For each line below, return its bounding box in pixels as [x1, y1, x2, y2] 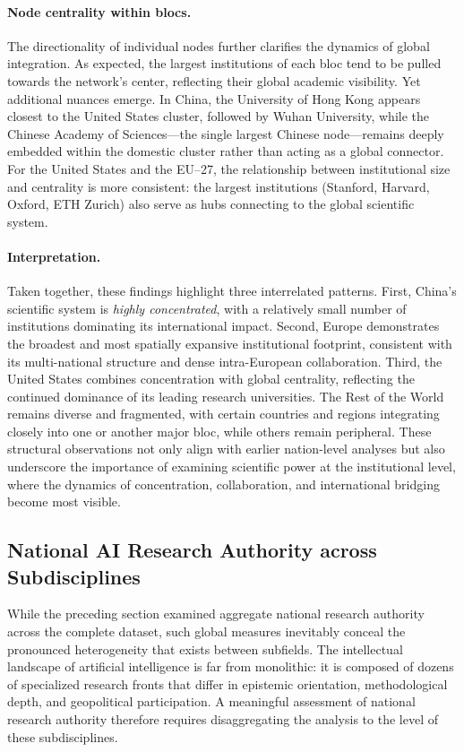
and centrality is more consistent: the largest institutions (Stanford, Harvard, [7, 177, 430, 195]
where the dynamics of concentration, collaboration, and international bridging [7, 474, 440, 493]
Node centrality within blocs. [7, 2, 192, 21]
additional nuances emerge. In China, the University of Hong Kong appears [7, 89, 421, 108]
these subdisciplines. [7, 727, 118, 746]
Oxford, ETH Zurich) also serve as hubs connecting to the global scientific [7, 194, 415, 213]
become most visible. [7, 492, 121, 511]
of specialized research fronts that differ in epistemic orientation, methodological [7, 674, 448, 693]
